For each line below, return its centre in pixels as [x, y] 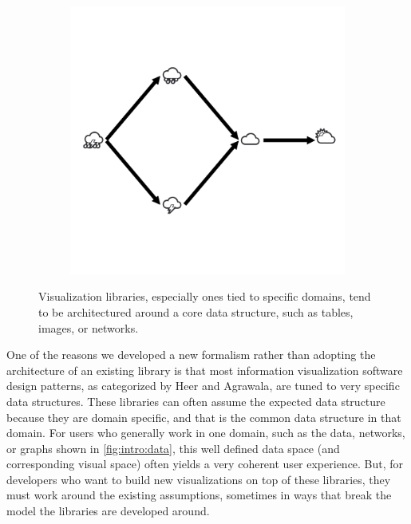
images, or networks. [89, 327]
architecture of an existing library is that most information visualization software [205, 370]
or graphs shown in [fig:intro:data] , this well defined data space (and [173, 448]
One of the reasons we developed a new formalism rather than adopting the [191, 355]
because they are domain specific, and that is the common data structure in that [204, 417]
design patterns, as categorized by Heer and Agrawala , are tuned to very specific [203, 386]
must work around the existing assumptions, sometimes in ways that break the [199, 495]
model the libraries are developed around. [108, 511]
